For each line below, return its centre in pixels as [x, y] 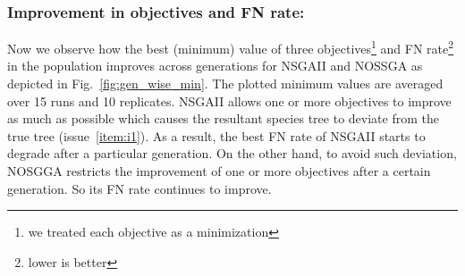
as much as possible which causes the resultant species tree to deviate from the [223, 118]
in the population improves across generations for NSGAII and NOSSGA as [215, 66]
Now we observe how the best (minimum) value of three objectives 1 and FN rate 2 [231, 47]
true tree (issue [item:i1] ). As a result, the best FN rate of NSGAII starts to [216, 135]
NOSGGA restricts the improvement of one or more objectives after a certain [219, 171]
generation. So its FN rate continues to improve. [139, 188]
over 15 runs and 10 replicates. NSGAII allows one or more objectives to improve [229, 100]
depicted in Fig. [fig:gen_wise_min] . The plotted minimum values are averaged [225, 84]
